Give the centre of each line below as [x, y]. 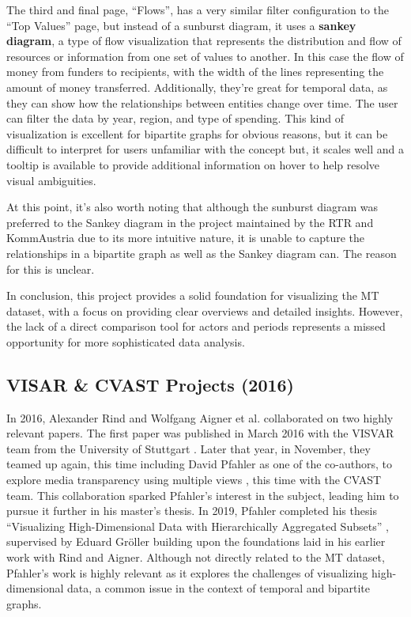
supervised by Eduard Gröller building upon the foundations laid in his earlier [196, 541]
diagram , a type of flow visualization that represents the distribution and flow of [204, 41]
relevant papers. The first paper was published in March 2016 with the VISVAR [200, 433]
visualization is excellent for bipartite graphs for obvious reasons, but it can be [197, 133]
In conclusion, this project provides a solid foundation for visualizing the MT [193, 295]
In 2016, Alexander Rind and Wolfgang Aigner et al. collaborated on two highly [200, 417]
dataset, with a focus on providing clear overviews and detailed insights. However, [205, 310]
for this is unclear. [51, 269]
